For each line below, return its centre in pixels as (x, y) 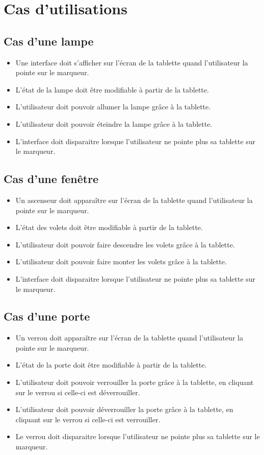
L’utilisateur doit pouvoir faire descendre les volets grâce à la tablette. (125, 244)
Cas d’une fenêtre (51, 179)
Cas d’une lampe (49, 41)
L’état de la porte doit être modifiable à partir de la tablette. (111, 365)
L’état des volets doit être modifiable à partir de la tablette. (109, 227)
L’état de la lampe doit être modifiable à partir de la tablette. (112, 89)
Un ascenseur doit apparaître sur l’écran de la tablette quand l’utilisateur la (134, 200)
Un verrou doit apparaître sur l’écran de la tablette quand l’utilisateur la (129, 338)
